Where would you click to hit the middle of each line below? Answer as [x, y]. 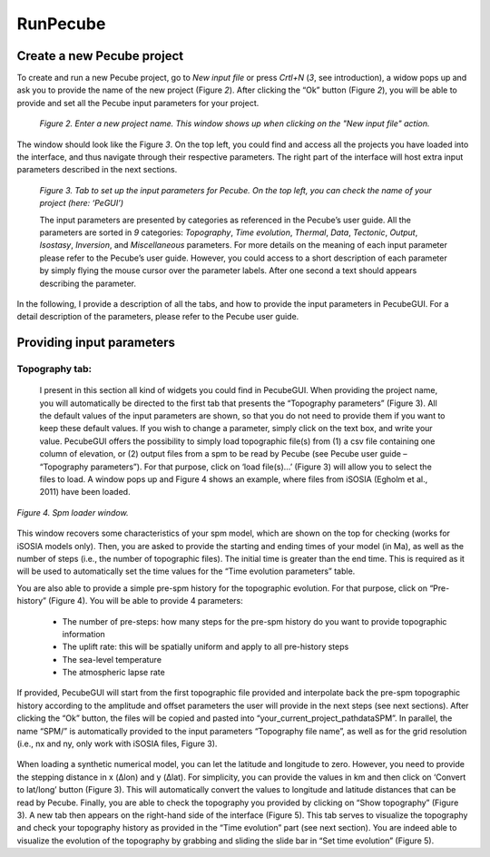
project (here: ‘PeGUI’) [82, 203]
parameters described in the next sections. [97, 170]
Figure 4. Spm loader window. [73, 512]
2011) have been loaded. [85, 492]
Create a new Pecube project [100, 56]
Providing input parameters [96, 343]
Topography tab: [54, 369]
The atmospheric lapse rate [113, 673]
